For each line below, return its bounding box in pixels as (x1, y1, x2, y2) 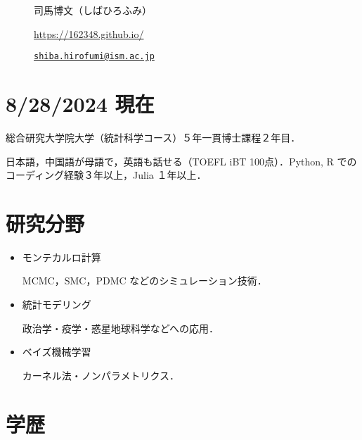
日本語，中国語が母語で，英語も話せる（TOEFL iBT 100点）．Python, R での (6, 153, 357, 168)
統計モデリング (22, 297, 91, 312)
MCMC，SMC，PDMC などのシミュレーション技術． (22, 273, 267, 288)
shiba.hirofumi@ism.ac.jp (34, 51, 155, 62)
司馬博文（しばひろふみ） (34, 3, 152, 17)
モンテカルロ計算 (22, 249, 101, 264)
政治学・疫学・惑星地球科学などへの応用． (22, 320, 219, 335)
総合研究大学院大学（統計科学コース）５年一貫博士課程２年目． (6, 130, 301, 144)
